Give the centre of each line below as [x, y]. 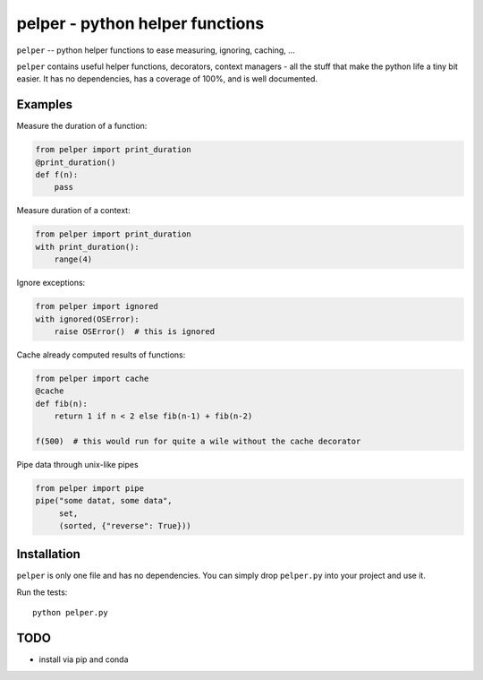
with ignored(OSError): [88, 319]
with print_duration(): [88, 247]
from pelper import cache [92, 378]
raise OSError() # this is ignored [134, 331]
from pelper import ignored [97, 306]
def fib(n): [62, 404]
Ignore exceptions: [51, 283]
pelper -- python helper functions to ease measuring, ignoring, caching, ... [156, 50]
